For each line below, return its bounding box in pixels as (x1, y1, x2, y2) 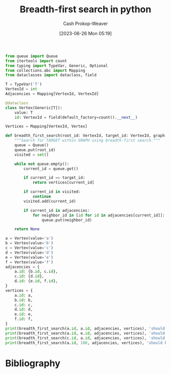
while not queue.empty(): (14, 161, 70, 166)
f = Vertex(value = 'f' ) (5, 259, 53, 265)
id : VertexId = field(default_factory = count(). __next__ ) (14, 115, 138, 120)
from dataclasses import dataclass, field (5, 72, 97, 78)
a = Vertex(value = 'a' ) (5, 236, 53, 241)
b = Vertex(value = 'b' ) (5, 241, 53, 246)
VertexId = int (5, 87, 38, 92)
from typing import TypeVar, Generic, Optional (5, 63, 108, 68)
